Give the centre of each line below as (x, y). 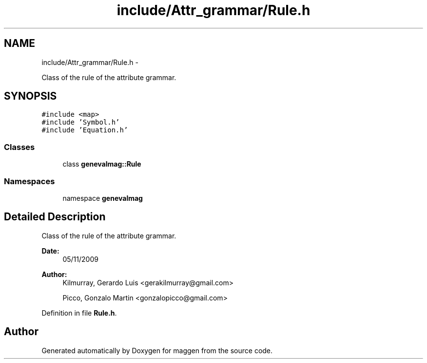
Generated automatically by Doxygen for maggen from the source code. (157, 350)
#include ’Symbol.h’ (81, 122)
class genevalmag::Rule (102, 164)
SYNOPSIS (30, 96)
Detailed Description (55, 217)
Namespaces (29, 181)
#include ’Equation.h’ (85, 130)
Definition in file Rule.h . (79, 313)
